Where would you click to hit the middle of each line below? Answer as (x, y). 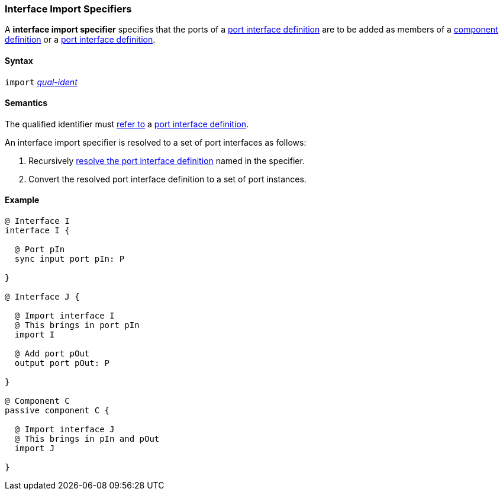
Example (22, 200)
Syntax (19, 60)
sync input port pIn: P (70, 259)
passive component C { (57, 411)
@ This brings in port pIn (77, 325)
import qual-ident (41, 82)
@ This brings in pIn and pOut (87, 439)
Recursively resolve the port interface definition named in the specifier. (167, 160)
